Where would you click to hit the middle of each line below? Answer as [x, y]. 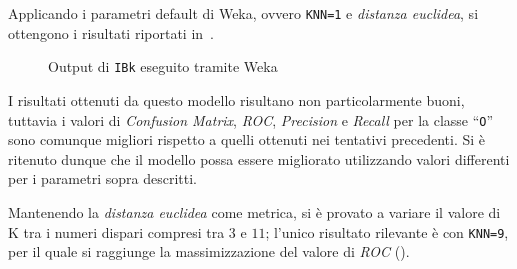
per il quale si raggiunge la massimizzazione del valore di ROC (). [209, 251]
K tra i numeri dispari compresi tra [116, 231]
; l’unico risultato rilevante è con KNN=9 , [387, 231]
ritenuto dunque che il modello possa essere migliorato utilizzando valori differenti [259, 158]
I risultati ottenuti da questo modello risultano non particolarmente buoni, [236, 99]
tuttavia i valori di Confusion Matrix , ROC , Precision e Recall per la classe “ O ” [251, 119]
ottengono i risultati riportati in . [111, 32]
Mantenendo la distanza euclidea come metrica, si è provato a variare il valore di [254, 211]
